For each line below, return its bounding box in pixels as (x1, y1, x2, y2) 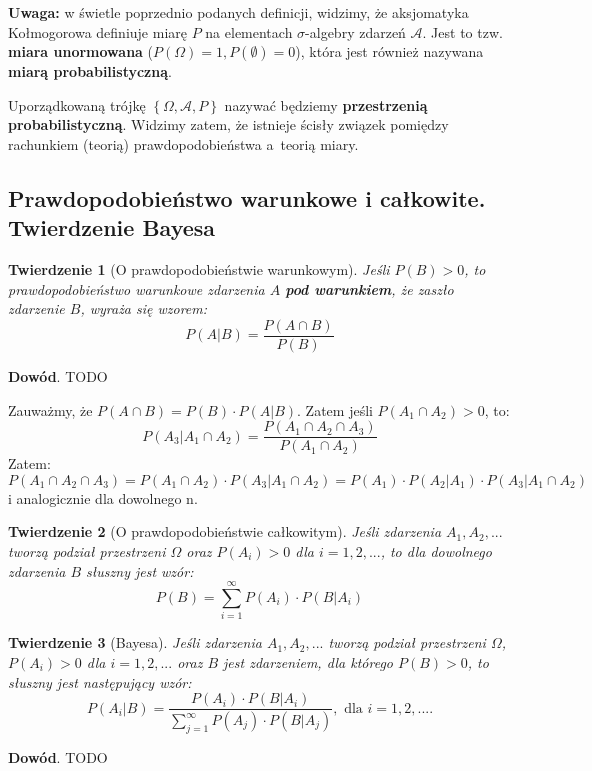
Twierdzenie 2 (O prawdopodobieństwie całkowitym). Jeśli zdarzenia (8, 521, 442, 542)
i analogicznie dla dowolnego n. (8, 487, 198, 508)
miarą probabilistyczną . (8, 61, 172, 82)
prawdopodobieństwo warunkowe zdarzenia (8, 278, 265, 299)
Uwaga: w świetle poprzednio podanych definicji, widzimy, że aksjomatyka (8, 2, 469, 22)
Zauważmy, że (8, 399, 93, 420)
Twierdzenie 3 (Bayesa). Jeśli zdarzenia (8, 632, 262, 653)
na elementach (205, 21, 293, 42)
